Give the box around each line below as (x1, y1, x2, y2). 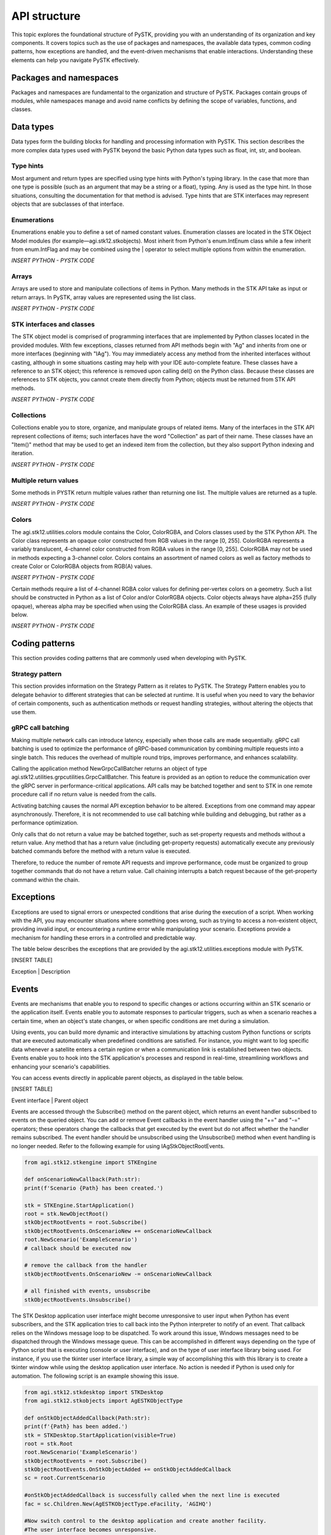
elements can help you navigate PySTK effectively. (11, 56, 140, 64)
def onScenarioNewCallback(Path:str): (24, 1176, 141, 1183)
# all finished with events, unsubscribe (24, 1288, 151, 1295)
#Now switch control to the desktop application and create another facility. (24, 1517, 267, 1525)
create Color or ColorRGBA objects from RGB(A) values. (11, 562, 153, 570)
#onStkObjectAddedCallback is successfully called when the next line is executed (24, 1492, 280, 1499)
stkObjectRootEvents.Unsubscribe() (24, 1296, 131, 1303)
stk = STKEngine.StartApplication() (24, 1202, 135, 1209)
